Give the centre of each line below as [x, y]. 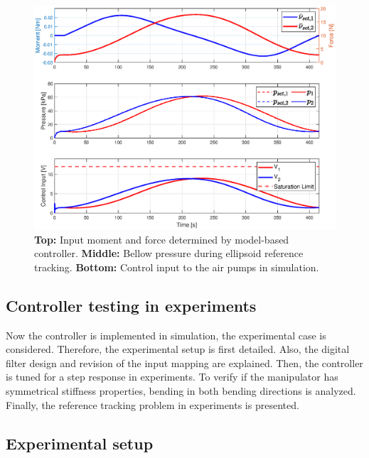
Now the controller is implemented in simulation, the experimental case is [166, 335]
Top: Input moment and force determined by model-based [162, 239]
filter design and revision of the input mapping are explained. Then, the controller [184, 362]
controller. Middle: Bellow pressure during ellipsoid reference [169, 253]
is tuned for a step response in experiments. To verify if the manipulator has [172, 377]
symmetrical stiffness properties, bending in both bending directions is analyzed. [181, 391]
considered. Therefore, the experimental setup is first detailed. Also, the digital [178, 349]
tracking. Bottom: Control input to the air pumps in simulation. [177, 267]
